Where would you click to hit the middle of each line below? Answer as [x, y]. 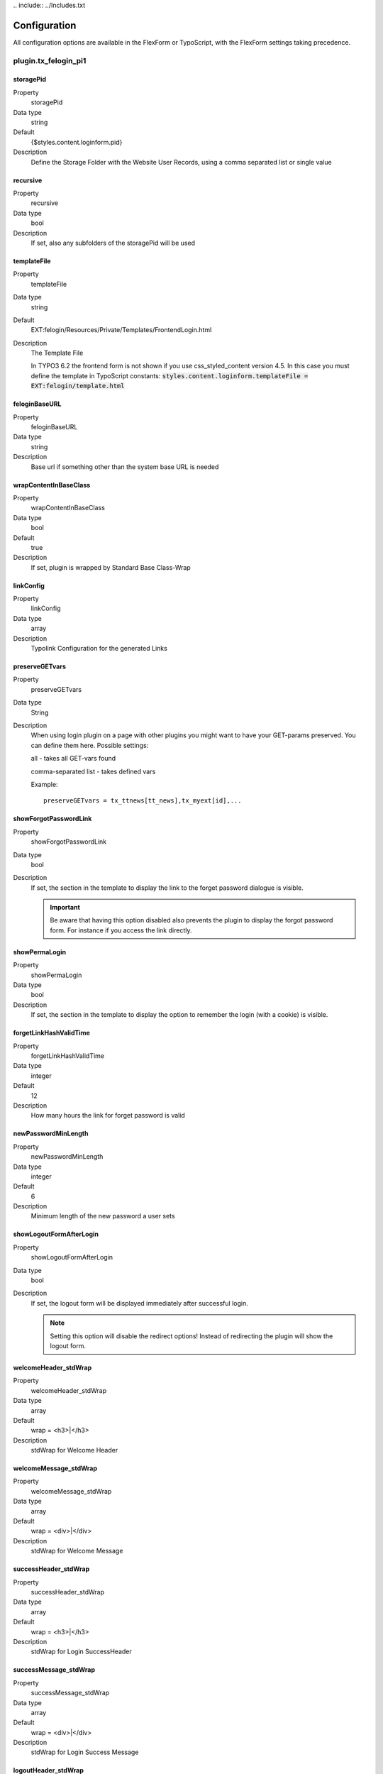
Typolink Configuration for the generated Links [99, 649]
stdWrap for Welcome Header [74, 1450]
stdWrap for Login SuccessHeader [82, 1652]
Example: [44, 784]
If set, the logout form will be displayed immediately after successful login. [139, 1303]
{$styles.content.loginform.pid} [77, 142]
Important [65, 908]
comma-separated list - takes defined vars [93, 771]
